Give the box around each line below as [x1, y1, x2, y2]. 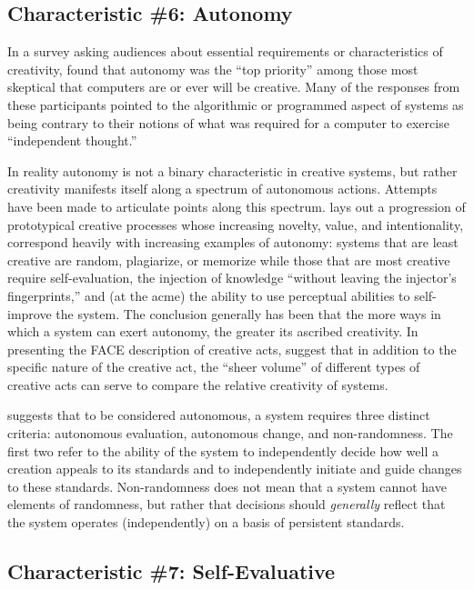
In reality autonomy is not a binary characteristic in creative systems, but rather [7, 161, 458, 180]
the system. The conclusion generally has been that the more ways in [55, 304, 441, 323]
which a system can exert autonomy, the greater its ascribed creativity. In [7, 322, 419, 341]
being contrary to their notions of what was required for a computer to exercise [7, 113, 449, 132]
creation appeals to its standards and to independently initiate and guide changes [7, 459, 462, 478]
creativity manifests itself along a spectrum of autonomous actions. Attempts [7, 179, 438, 198]
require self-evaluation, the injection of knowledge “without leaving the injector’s [7, 268, 457, 287]
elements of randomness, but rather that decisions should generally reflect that [7, 495, 446, 514]
